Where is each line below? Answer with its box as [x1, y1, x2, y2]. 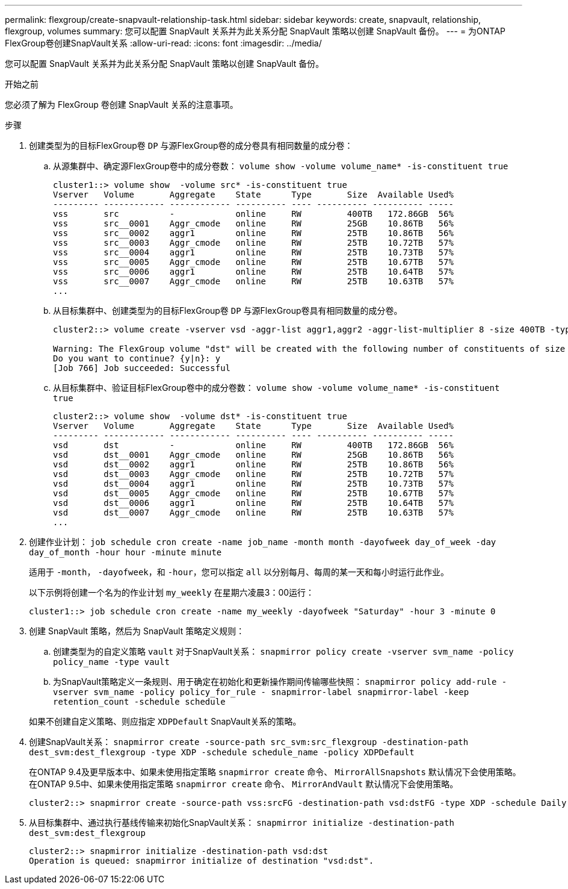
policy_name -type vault [53, 657, 170, 667]
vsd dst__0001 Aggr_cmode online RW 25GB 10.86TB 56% [53, 450, 454, 460]
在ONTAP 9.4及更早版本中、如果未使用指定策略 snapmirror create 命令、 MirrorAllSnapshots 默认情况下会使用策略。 [29, 767, 521, 777]
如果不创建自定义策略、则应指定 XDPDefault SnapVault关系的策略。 [29, 716, 301, 726]
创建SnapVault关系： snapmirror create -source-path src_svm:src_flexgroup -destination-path [29, 737, 469, 747]
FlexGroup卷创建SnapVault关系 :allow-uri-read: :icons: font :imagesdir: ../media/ [5, 38, 322, 48]
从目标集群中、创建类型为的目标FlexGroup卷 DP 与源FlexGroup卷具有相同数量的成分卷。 [53, 305, 403, 316]
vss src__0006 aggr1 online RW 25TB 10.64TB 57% [53, 267, 454, 276]
